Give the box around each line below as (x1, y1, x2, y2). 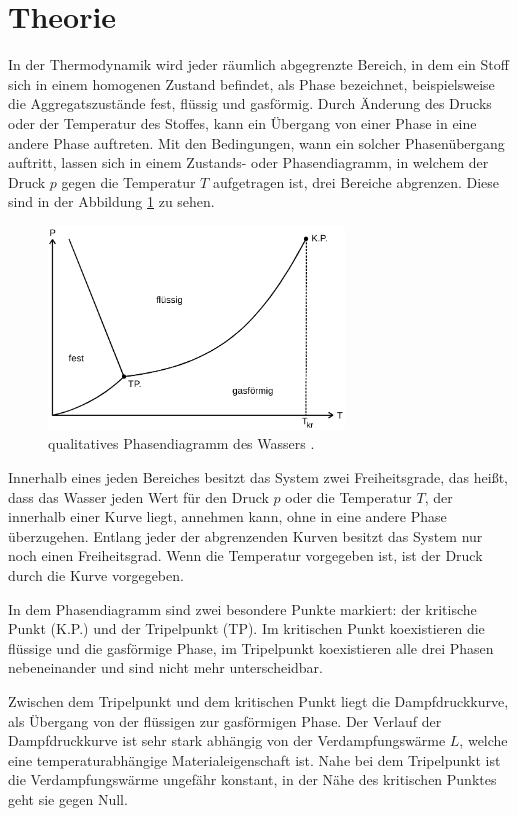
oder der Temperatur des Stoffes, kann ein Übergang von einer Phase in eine (8, 112, 477, 133)
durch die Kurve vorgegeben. (8, 564, 184, 585)
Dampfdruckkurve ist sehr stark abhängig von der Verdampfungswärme (8, 730, 446, 751)
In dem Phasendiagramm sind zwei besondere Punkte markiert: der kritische (8, 598, 477, 619)
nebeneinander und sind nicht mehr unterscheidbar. (8, 657, 323, 678)
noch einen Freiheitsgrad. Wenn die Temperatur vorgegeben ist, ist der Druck (8, 545, 483, 566)
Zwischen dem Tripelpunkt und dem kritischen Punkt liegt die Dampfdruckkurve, (8, 690, 509, 711)
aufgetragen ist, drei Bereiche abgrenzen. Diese (212, 171, 500, 192)
